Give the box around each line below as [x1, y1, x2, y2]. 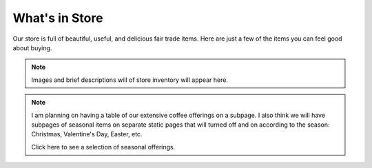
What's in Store [12, 10, 103, 25]
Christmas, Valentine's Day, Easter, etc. [31, 130, 143, 138]
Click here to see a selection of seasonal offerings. [31, 143, 176, 151]
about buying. [12, 43, 52, 52]
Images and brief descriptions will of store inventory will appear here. [31, 76, 229, 84]
